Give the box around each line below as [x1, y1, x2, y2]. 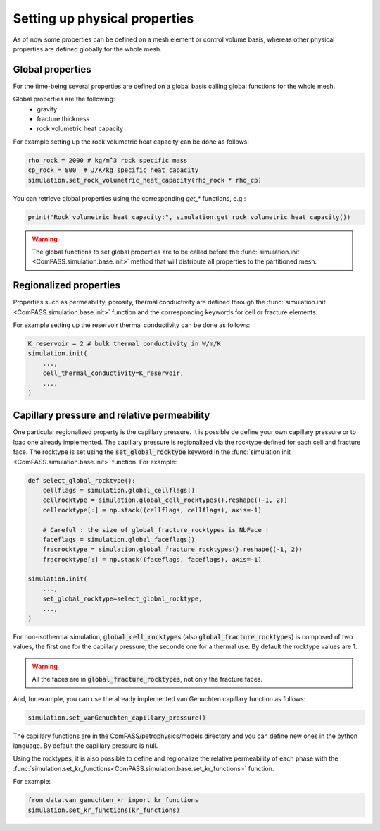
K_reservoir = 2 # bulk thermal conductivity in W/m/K [27, 339, 221, 347]
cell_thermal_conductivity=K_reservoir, [42, 369, 184, 377]
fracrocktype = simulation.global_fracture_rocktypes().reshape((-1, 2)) [42, 546, 303, 553]
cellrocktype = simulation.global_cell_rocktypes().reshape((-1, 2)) [42, 496, 288, 504]
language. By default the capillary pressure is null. [13, 741, 158, 750]
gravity [37, 104, 58, 113]
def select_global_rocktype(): [27, 476, 137, 484]
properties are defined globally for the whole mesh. [13, 44, 162, 53]
